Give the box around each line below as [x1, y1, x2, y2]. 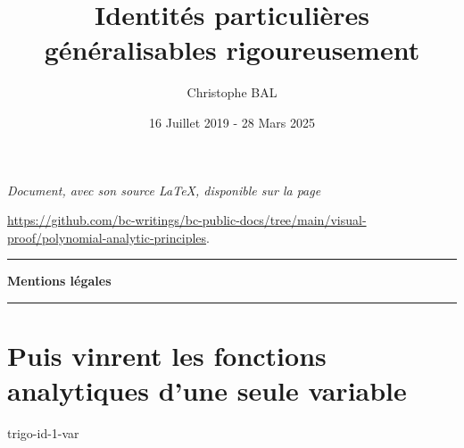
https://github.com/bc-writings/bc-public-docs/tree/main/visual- [7, 211, 367, 229]
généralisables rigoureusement [44, 31, 420, 68]
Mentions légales [7, 271, 112, 290]
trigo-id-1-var [7, 424, 79, 443]
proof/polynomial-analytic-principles [7, 228, 207, 246]
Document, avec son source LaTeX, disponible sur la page [7, 180, 321, 199]
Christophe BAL [186, 83, 278, 102]
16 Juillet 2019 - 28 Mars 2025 [149, 112, 315, 131]
